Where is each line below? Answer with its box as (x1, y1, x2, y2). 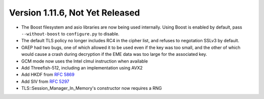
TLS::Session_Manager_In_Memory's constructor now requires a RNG (21, 85, 162, 91)
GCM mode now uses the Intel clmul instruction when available (21, 58, 148, 64)
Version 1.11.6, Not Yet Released (9, 7, 140, 18)
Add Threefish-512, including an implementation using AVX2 (21, 65, 143, 70)
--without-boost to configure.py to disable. (21, 31, 120, 36)
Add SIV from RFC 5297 (21, 78, 69, 84)
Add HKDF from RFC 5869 (21, 72, 75, 78)
